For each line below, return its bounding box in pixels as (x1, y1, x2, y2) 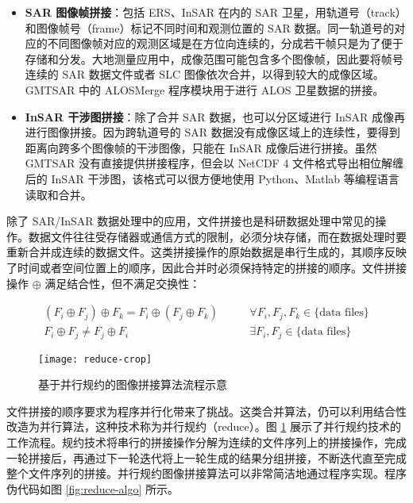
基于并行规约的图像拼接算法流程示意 (38, 376, 227, 393)
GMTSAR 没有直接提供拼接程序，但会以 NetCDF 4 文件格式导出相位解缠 (25, 155, 404, 171)
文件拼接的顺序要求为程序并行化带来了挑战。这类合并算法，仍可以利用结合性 (6, 402, 407, 419)
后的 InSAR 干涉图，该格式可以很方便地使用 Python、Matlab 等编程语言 (25, 170, 399, 186)
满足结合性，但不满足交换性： (44, 275, 201, 291)
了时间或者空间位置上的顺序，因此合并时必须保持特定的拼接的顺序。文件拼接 (6, 259, 407, 275)
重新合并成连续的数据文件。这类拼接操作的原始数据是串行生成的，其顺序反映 (6, 244, 407, 260)
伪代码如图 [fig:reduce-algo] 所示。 (6, 480, 179, 497)
